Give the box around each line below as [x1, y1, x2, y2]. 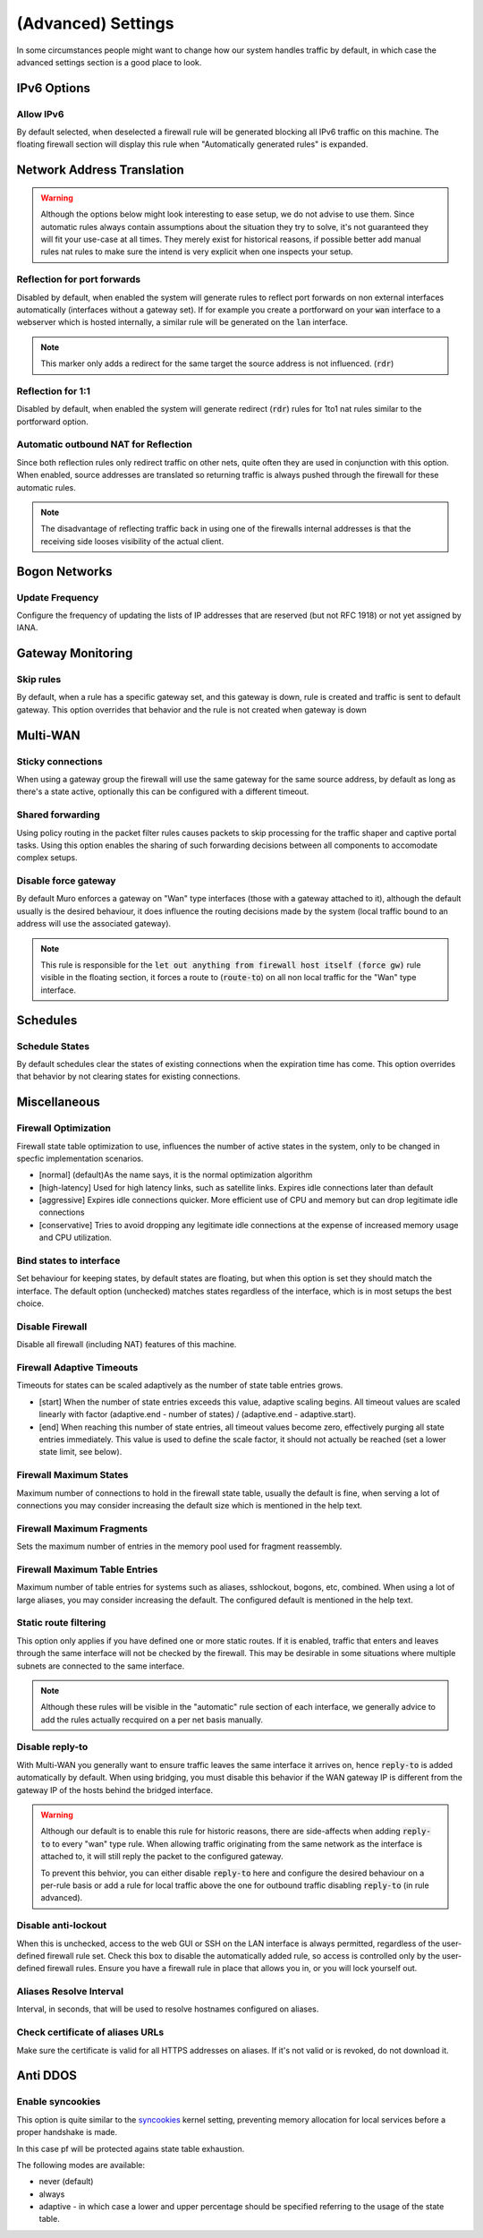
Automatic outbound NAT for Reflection [16, 439, 192, 451]
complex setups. [16, 852, 78, 863]
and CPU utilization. [38, 1232, 112, 1243]
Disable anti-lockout [16, 1919, 107, 1932]
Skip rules [16, 673, 62, 686]
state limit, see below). [38, 1447, 123, 1457]
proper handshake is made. [16, 2127, 118, 2138]
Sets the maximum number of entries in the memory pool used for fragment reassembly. [16, 1541, 343, 1552]
